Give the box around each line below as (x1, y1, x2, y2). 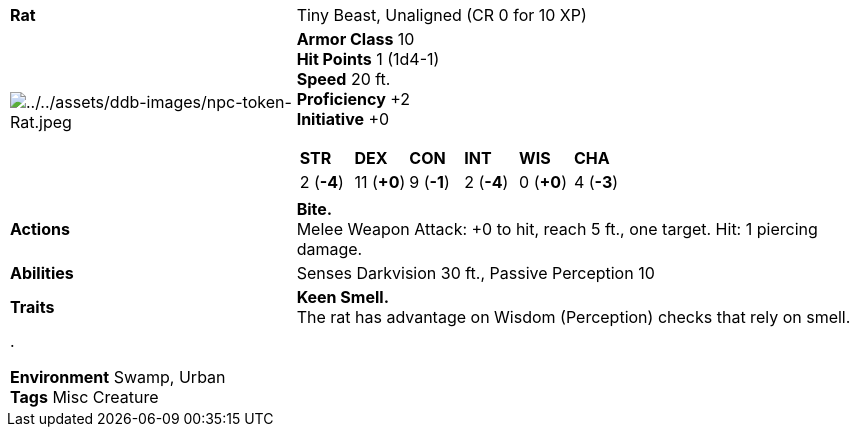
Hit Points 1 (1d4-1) (296, 49, 440, 69)
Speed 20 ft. (296, 69, 391, 89)
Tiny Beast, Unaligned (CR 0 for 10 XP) (296, 5, 587, 25)
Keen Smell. (296, 287, 389, 307)
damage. (296, 239, 363, 259)
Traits (10, 297, 55, 317)
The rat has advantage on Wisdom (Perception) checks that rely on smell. (296, 307, 851, 327)
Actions (10, 219, 70, 239)
